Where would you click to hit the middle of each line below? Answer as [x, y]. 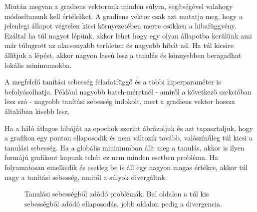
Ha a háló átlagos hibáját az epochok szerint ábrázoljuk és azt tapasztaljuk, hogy [129, 128]
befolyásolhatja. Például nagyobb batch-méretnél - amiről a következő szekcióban [128, 91]
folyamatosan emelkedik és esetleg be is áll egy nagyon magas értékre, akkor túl [126, 167]
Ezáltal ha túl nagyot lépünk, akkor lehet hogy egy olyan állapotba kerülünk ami [128, 35]
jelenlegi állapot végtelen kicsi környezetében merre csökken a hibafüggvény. [121, 26]
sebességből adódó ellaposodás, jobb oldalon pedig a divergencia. [123, 203]
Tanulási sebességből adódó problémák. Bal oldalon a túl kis [117, 194]
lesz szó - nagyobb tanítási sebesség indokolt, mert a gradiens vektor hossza [120, 101]
